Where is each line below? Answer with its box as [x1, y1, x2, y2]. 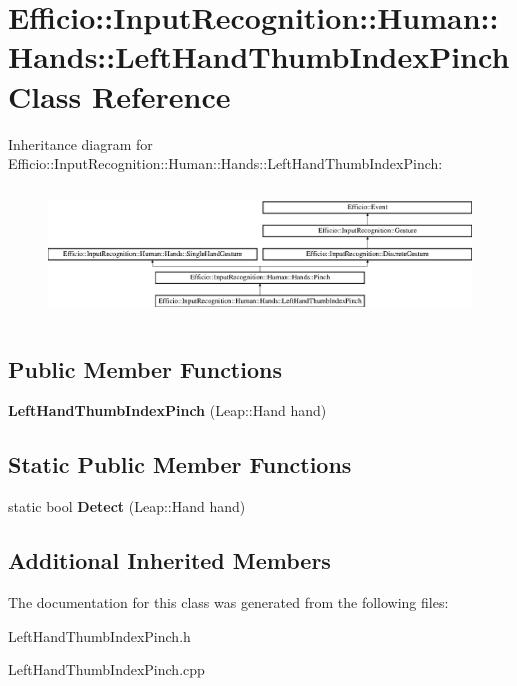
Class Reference [8, 75, 231, 116]
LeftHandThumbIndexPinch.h [8, 625, 191, 646]
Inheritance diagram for [8, 133, 153, 154]
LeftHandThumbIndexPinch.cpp [8, 659, 205, 680]
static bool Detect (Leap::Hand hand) [8, 496, 246, 517]
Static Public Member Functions [8, 449, 352, 480]
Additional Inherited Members [8, 545, 331, 576]
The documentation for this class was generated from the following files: [8, 592, 449, 613]
